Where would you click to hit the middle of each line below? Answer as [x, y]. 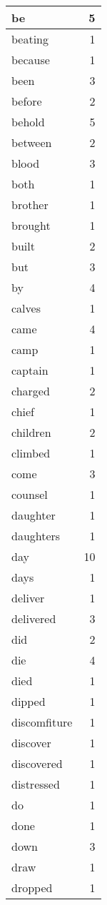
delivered [34, 618]
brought [31, 225]
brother [30, 204]
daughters [36, 536]
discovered [37, 763]
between [32, 142]
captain [30, 370]
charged [31, 391]
